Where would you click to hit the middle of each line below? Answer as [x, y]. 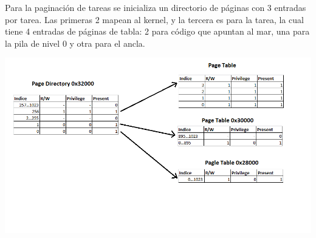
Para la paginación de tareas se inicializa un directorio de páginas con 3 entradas [156, 7]
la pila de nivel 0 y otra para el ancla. [75, 43]
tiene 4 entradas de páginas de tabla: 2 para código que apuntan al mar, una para [157, 31]
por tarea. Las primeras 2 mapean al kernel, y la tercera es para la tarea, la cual [154, 19]
